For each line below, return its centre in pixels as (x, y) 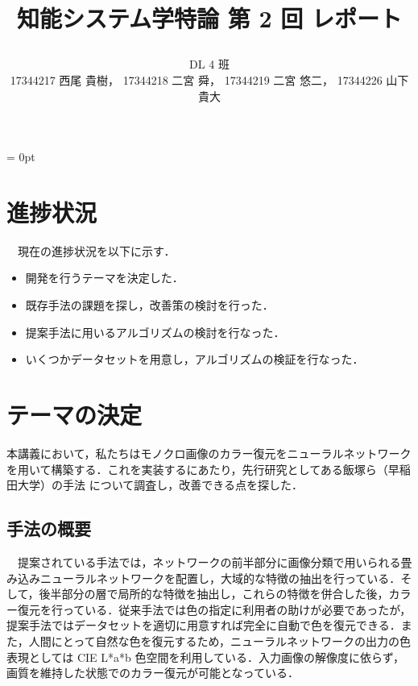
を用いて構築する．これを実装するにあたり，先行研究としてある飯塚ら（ (197, 469)
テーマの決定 (74, 415)
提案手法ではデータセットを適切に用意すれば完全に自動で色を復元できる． (204, 625)
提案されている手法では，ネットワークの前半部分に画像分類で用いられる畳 (215, 561)
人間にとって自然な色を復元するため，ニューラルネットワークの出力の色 (219, 640)
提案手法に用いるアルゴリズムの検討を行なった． (155, 332)
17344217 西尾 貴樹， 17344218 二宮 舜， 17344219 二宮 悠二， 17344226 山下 (209, 79)
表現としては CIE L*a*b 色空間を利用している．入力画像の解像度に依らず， (206, 657)
